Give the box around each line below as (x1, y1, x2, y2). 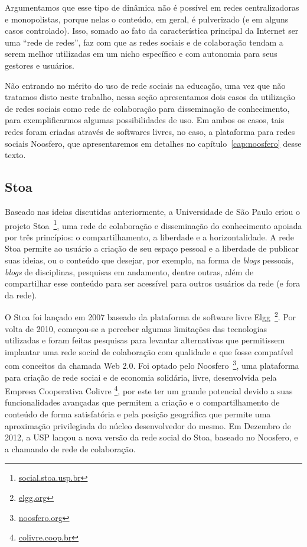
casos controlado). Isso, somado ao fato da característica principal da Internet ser (5, 24, 299, 37)
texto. (5, 149, 26, 161)
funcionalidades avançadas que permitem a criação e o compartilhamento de (5, 396, 280, 408)
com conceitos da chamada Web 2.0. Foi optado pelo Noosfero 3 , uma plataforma (5, 358, 299, 372)
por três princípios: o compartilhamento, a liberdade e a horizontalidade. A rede (5, 230, 295, 243)
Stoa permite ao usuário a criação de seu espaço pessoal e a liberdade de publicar (5, 242, 299, 255)
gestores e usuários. (5, 59, 74, 71)
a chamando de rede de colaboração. (5, 442, 136, 455)
